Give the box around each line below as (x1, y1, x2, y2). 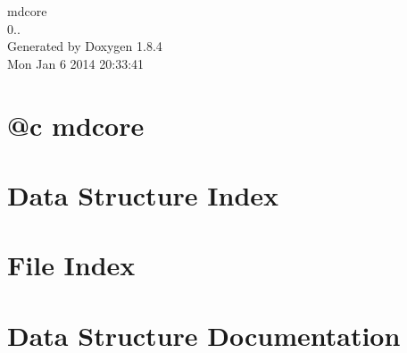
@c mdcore (7, 106, 145, 143)
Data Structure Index (7, 176, 279, 213)
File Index (7, 247, 136, 283)
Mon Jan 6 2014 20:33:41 (7, 54, 145, 72)
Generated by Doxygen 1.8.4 (7, 37, 162, 55)
